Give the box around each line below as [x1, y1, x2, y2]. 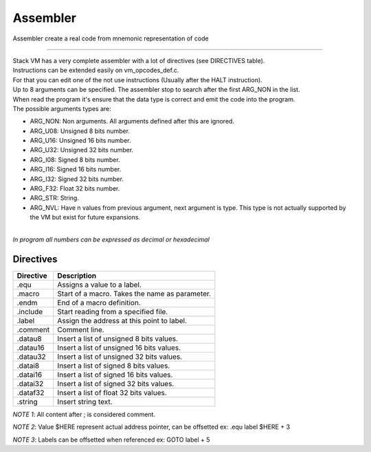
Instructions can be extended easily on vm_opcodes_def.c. [12, 66, 179, 75]
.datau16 [16, 343, 45, 353]
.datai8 [16, 361, 40, 370]
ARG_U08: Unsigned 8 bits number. [30, 127, 131, 135]
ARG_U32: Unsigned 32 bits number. [30, 146, 134, 154]
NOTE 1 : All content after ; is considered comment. [12, 410, 156, 418]
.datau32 [16, 352, 46, 361]
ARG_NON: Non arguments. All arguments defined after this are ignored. [30, 117, 235, 126]
